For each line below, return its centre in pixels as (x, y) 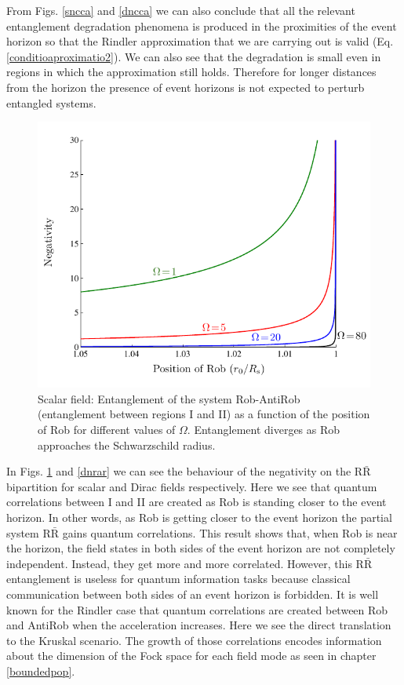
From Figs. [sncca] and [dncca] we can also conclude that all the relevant (181, 10)
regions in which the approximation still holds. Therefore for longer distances (191, 72)
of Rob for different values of (107, 429)
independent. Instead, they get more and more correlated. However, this (179, 563)
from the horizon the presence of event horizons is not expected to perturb (186, 87)
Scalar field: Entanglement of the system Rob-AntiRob (169, 398)
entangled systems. (51, 102)
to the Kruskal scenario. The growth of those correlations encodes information (194, 640)
